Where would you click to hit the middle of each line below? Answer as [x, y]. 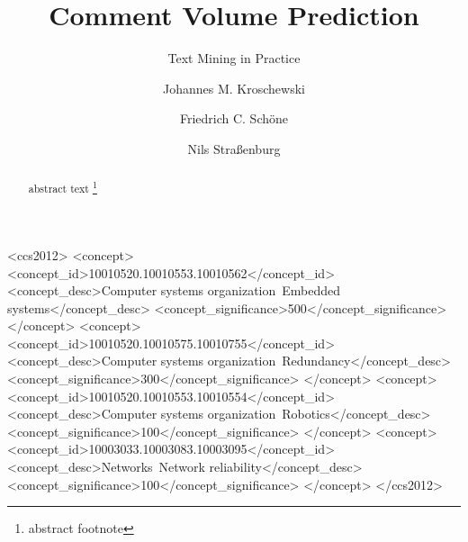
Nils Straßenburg [234, 148]
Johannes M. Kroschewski [234, 88]
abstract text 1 [63, 187]
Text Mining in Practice [234, 58]
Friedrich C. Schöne [234, 118]
